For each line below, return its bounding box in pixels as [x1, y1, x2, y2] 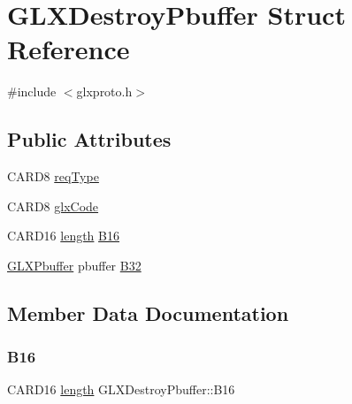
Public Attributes [7, 126, 172, 153]
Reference [7, 31, 130, 67]
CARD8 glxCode [7, 196, 99, 215]
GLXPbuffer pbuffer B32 [7, 255, 142, 274]
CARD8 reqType [7, 167, 99, 186]
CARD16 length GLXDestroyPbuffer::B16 [7, 380, 235, 399]
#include [7, 82, 57, 101]
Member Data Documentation [7, 299, 289, 326]
